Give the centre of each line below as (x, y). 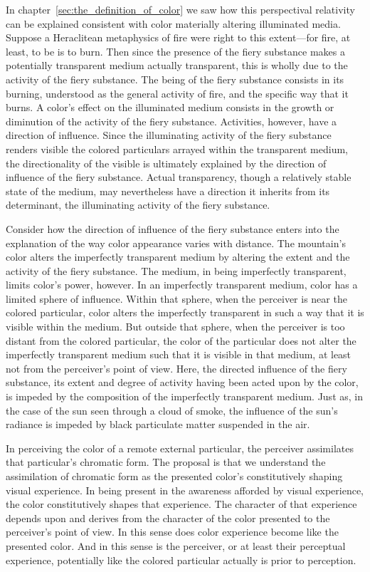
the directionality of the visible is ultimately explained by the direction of (166, 163)
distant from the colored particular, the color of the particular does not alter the (181, 340)
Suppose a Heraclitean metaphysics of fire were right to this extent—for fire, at (178, 37)
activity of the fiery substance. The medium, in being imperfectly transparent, (176, 270)
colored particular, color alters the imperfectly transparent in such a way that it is (185, 312)
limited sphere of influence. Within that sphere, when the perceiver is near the (176, 298)
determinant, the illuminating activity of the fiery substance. (138, 205)
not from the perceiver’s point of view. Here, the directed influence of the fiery (176, 368)
